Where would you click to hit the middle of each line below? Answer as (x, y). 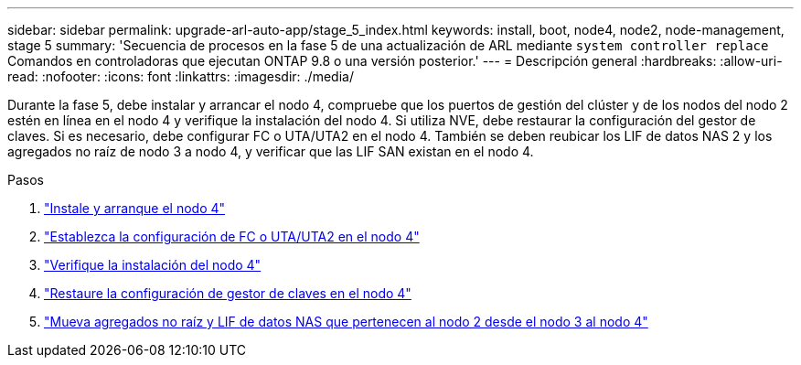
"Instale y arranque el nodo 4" (135, 208)
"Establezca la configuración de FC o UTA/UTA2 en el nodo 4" (232, 236)
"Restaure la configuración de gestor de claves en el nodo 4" (228, 293)
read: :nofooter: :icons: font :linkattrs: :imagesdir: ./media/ (181, 76)
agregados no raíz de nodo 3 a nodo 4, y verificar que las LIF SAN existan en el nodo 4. (271, 151)
